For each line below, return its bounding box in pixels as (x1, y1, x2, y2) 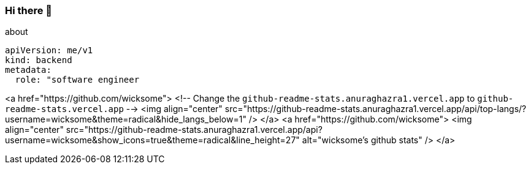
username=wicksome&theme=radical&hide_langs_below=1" (5, 114, 246, 125)
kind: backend (5, 55, 72, 66)
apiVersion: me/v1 (5, 45, 93, 56)
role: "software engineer (15, 75, 140, 85)
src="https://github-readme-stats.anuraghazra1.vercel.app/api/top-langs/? (224, 103, 527, 115)
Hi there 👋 (5, 4, 53, 17)
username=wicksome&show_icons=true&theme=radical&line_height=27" (5, 135, 300, 146)
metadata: (5, 65, 52, 75)
